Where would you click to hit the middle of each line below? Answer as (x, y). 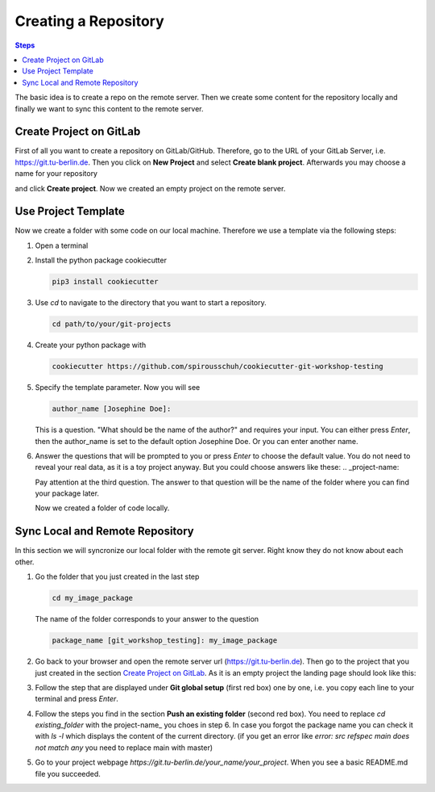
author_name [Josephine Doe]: (112, 409)
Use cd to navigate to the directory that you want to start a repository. (151, 303)
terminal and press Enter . (77, 699)
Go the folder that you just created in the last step (117, 576)
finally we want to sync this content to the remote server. (110, 108)
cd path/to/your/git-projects (112, 324)
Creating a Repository (89, 21)
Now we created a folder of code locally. (102, 508)
